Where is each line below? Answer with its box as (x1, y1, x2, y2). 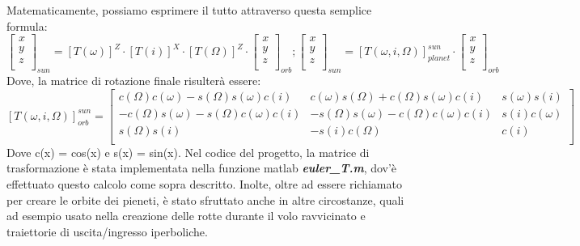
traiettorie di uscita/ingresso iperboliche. (6, 223, 208, 240)
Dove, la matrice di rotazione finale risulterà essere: (6, 72, 261, 89)
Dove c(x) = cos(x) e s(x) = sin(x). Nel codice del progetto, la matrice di (6, 143, 370, 160)
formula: (6, 17, 48, 34)
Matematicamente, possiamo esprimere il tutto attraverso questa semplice (6, 2, 372, 18)
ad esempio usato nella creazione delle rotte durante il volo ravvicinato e (6, 207, 366, 224)
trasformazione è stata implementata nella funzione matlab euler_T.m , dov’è (6, 159, 397, 176)
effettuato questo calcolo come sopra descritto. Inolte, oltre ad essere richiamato (6, 176, 402, 193)
